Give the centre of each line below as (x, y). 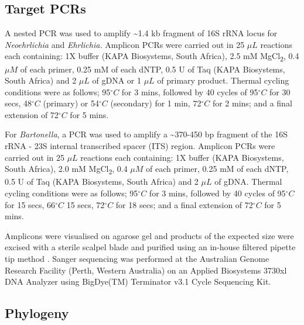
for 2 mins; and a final (252, 103)
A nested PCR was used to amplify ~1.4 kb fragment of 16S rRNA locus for (141, 33)
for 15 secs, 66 (30, 204)
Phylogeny (37, 313)
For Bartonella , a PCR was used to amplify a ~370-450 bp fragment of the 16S (146, 134)
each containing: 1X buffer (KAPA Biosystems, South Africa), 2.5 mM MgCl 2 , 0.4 (152, 57)
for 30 (280, 91)
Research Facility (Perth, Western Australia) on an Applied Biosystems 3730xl (146, 270)
